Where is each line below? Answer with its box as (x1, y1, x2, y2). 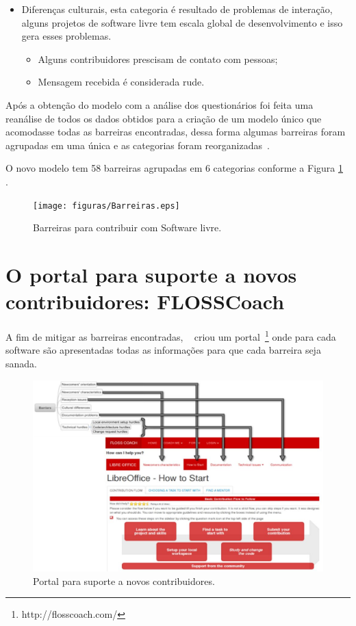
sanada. (5, 356, 37, 370)
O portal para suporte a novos (5, 260, 297, 288)
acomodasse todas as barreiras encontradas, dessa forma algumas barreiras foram (5, 125, 346, 139)
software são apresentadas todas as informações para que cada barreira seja (5, 343, 321, 357)
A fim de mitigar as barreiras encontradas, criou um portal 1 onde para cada (5, 328, 336, 343)
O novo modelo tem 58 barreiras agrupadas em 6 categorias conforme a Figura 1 (5, 161, 343, 175)
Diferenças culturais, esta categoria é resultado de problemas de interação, (21, 2, 333, 16)
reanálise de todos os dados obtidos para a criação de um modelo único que (5, 111, 322, 125)
